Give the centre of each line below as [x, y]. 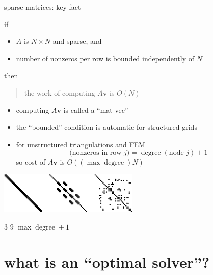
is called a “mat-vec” [96, 110]
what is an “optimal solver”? [107, 261]
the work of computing [60, 92]
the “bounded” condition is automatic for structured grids [107, 127]
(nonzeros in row [96, 153]
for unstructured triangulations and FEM [81, 144]
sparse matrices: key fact [43, 7]
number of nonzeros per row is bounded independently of [105, 58]
